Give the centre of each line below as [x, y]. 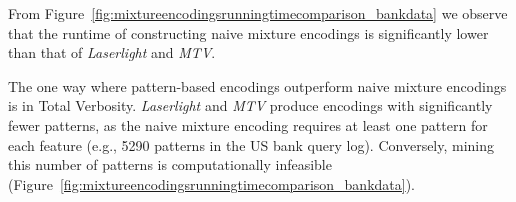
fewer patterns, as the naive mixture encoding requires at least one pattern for [248, 124]
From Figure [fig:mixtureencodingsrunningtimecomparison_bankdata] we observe [258, 13]
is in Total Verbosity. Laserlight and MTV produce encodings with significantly [250, 105]
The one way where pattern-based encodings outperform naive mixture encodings [257, 85]
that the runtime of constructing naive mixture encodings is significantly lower [248, 32]
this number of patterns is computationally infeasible [170, 164]
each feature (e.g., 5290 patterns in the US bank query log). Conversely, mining [251, 144]
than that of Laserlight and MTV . [112, 52]
